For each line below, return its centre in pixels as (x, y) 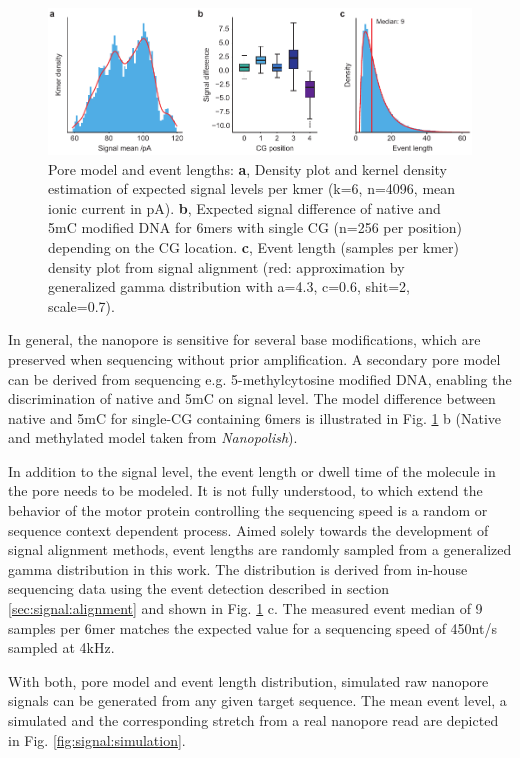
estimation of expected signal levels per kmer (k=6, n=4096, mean (252, 188)
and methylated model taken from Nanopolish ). (153, 437)
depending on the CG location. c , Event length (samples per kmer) (253, 246)
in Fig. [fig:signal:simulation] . (97, 739)
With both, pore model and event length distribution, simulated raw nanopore (248, 680)
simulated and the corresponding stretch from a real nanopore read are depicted (253, 720)
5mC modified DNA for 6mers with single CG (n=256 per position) (255, 227)
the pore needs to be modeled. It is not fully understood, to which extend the (245, 490)
